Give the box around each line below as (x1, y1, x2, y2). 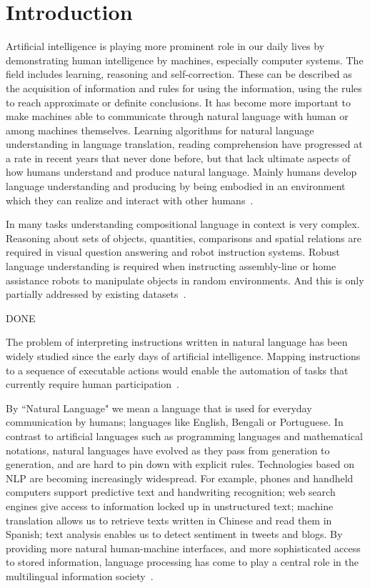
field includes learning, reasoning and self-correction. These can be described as (6, 66, 352, 81)
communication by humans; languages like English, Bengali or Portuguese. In (6, 414, 344, 429)
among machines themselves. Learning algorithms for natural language (6, 122, 314, 137)
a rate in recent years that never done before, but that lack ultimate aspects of (6, 150, 351, 165)
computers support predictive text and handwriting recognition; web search (6, 484, 336, 499)
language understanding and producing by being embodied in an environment (6, 179, 346, 194)
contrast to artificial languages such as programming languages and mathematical (6, 428, 363, 443)
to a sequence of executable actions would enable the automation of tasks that (6, 362, 349, 377)
